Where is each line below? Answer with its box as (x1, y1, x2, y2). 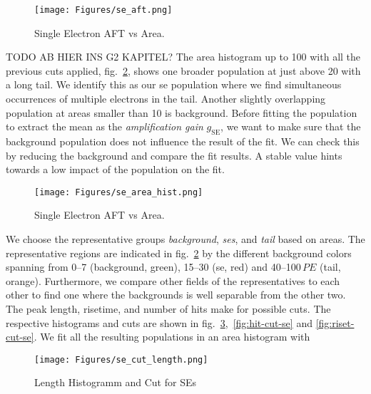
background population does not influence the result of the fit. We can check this (6, 134, 360, 149)
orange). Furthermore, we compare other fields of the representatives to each (6, 273, 340, 288)
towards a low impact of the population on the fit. (6, 162, 225, 177)
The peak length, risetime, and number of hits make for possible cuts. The (6, 301, 331, 316)
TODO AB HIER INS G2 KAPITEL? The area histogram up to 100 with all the (6, 49, 361, 64)
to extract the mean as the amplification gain (6, 119, 203, 134)
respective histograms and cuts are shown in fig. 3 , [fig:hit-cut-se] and (6, 315, 312, 330)
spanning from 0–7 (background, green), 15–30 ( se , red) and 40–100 (6, 259, 301, 274)
